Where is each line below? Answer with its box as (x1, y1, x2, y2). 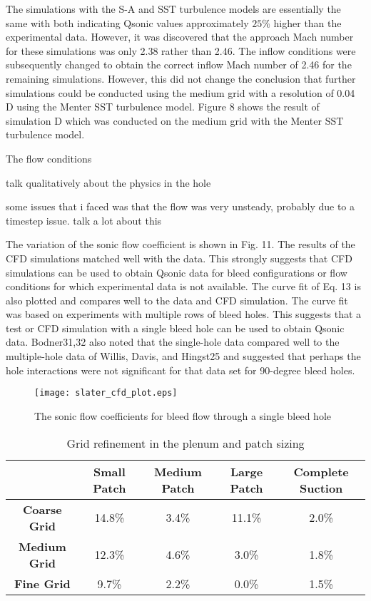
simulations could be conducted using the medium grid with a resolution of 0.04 (6, 85, 355, 100)
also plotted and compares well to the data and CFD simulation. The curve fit (6, 292, 348, 307)
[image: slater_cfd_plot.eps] (34, 388, 178, 399)
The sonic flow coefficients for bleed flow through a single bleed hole (34, 408, 331, 423)
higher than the (273, 15, 342, 30)
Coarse (22, 500, 62, 518)
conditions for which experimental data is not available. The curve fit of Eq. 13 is (6, 279, 361, 294)
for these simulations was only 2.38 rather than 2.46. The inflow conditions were (6, 43, 356, 58)
